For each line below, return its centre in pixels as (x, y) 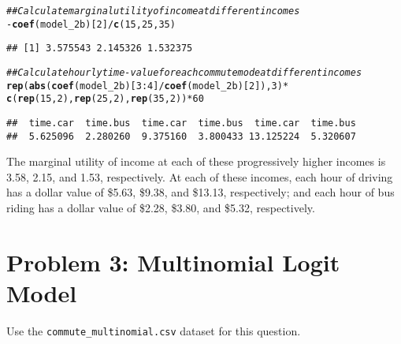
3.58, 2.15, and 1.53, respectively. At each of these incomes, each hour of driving (200, 176)
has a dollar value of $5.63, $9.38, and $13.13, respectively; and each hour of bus (200, 192)
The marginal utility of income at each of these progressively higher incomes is (196, 161)
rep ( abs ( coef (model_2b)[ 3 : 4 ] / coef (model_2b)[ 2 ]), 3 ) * (148, 86)
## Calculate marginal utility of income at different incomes (153, 11)
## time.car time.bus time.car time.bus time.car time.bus (181, 123)
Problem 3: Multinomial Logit (173, 262)
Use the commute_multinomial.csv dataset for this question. (154, 330)
